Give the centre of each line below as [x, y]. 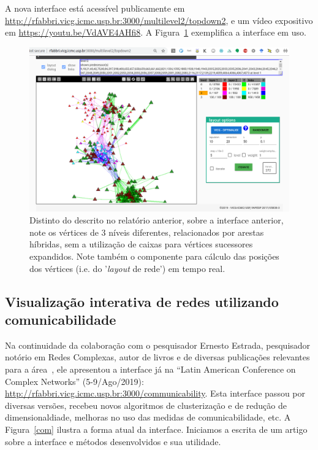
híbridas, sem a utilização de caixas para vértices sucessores [141, 244]
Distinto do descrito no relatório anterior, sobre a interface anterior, [157, 220]
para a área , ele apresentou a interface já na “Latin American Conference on [150, 369]
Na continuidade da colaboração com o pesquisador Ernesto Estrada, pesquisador [158, 345]
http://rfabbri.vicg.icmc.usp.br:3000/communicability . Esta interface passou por [155, 393]
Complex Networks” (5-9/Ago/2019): [74, 381]
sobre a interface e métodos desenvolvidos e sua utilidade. [113, 441]
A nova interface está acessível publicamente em [95, 8]
